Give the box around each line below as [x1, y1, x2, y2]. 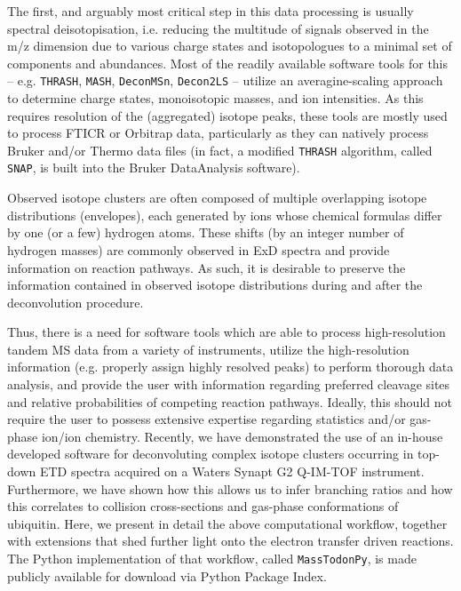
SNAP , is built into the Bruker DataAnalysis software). [7, 158, 300, 177]
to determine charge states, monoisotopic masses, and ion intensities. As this [7, 89, 424, 108]
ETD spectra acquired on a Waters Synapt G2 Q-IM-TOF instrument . [39, 462, 425, 481]
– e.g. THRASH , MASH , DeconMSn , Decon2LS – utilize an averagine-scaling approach [7, 71, 443, 90]
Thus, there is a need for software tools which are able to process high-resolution [7, 323, 446, 341]
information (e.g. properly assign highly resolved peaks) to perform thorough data [7, 357, 454, 376]
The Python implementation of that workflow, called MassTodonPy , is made [7, 549, 417, 567]
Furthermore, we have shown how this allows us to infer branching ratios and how [7, 479, 453, 498]
